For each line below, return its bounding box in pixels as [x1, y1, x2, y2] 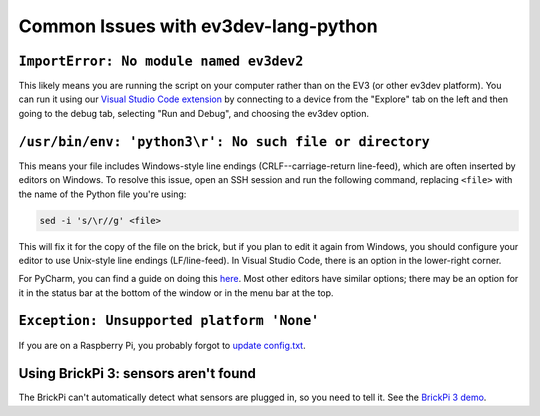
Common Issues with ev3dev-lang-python [18, 15, 379, 37]
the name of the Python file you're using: [18, 188, 187, 200]
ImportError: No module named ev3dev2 [18, 53, 304, 69]
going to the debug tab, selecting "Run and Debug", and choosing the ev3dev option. [18, 107, 370, 119]
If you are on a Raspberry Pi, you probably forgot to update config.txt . [18, 339, 306, 351]
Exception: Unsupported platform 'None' [18, 313, 320, 329]
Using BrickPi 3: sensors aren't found [18, 365, 257, 382]
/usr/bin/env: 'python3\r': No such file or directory [18, 133, 430, 150]
